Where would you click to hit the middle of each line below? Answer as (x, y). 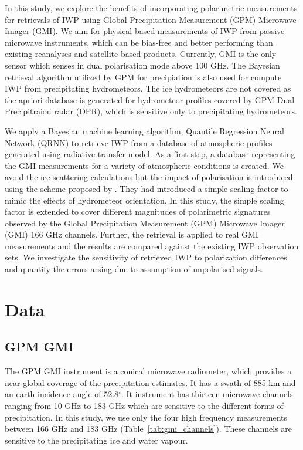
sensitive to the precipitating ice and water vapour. (96, 440)
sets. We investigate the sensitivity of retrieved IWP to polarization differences (146, 257)
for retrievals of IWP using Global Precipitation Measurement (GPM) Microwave (151, 19)
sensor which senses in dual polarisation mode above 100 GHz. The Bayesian (142, 65)
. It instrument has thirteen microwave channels (207, 394)
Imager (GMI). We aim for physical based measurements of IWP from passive (145, 31)
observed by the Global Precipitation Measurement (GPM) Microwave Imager (145, 223)
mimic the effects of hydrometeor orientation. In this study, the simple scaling (144, 200)
